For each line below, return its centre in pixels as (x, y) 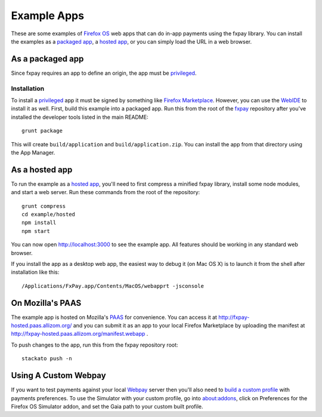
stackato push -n (47, 359)
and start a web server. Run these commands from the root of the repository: (106, 192)
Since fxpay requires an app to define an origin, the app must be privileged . (104, 73)
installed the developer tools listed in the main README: (80, 117)
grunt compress (44, 206)
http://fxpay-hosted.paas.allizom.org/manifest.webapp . (80, 334)
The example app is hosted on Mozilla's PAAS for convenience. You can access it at (114, 317)
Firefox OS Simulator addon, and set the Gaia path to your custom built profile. (107, 406)
